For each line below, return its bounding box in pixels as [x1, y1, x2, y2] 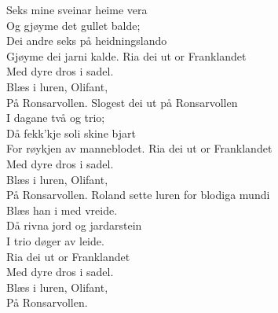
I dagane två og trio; [6, 109, 105, 126]
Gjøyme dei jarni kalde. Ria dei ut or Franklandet [6, 47, 247, 64]
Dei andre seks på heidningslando [6, 32, 167, 49]
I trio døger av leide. [6, 232, 104, 249]
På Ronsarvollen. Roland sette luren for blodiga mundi [6, 186, 270, 203]
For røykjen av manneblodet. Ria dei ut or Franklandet [6, 140, 273, 156]
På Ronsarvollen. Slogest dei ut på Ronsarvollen [6, 94, 238, 110]
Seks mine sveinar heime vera [6, 2, 148, 17]
